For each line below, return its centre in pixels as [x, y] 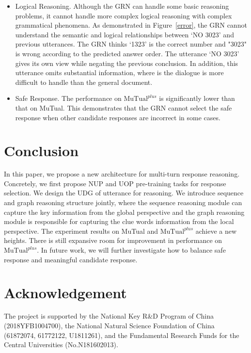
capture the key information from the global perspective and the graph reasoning [124, 212]
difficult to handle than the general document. [84, 82]
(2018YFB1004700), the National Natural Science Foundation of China [109, 325]
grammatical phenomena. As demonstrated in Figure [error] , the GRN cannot [131, 25]
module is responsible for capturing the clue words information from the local [119, 221]
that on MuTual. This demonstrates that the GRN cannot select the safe [124, 107]
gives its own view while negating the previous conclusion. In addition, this [127, 63]
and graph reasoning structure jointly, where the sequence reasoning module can [123, 202]
